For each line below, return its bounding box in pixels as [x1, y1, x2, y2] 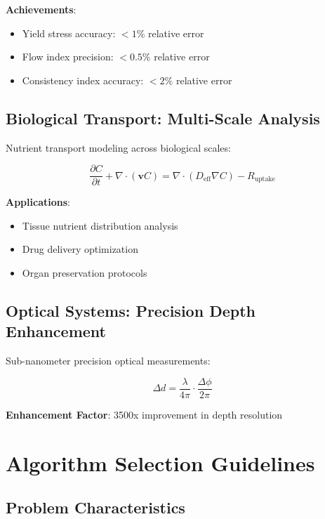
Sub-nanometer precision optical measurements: [6, 353, 211, 368]
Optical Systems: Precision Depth [6, 300, 256, 321]
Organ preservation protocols [22, 265, 147, 280]
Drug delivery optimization [22, 242, 138, 256]
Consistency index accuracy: [22, 72, 144, 87]
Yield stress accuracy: [22, 25, 116, 40]
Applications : [6, 195, 70, 209]
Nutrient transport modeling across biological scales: [6, 140, 231, 155]
